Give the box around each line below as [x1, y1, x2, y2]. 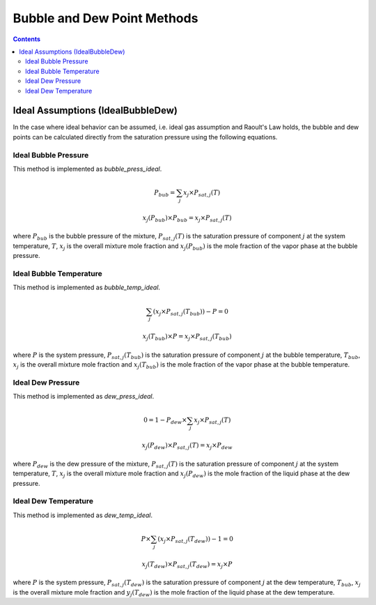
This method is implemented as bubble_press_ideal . [13, 164, 162, 173]
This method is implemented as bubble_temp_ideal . [13, 283, 160, 292]
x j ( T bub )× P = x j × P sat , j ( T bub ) [142, 332, 233, 342]
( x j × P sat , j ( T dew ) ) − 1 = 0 [157, 535, 233, 544]
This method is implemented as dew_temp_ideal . [13, 511, 153, 519]
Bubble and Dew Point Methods [13, 10, 198, 26]
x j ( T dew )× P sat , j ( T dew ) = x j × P [141, 560, 233, 569]
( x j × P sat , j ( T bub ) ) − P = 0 [152, 307, 229, 317]
